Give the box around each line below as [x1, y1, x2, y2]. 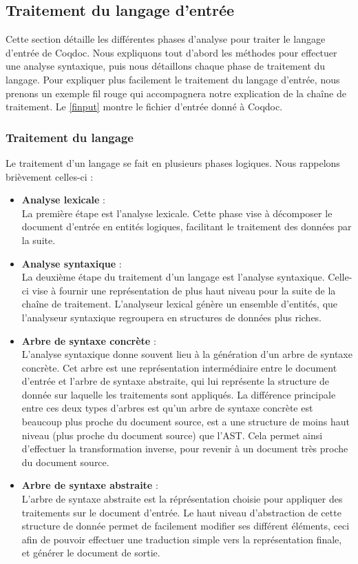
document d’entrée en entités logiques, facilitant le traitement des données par [21, 219, 352, 234]
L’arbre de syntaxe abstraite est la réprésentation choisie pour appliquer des [21, 492, 343, 506]
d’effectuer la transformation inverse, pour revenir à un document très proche [21, 441, 348, 456]
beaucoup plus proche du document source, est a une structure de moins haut [21, 414, 350, 429]
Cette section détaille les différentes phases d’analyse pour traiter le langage [6, 32, 326, 46]
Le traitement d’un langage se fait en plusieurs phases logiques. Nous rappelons [6, 155, 340, 170]
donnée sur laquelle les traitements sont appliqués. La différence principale [21, 387, 336, 401]
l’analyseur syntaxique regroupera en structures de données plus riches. [21, 310, 322, 324]
